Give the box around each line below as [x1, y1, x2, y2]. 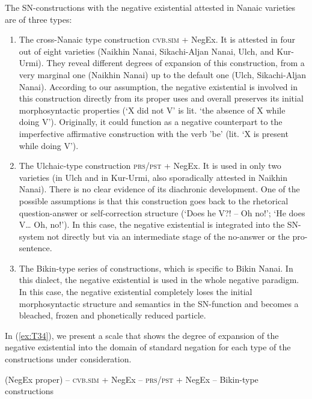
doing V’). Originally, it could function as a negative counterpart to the [19, 115, 283, 128]
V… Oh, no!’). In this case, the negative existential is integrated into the [19, 218, 285, 231]
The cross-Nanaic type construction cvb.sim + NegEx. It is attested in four [19, 33, 296, 46]
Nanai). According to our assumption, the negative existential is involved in [19, 80, 298, 93]
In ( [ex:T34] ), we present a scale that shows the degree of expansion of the [5, 329, 279, 341]
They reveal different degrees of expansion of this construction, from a [46, 56, 305, 69]
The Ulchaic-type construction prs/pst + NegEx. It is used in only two [19, 159, 281, 172]
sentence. [19, 242, 52, 254]
